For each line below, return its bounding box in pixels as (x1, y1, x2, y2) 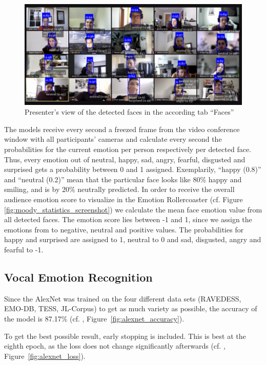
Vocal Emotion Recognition (4, 269, 153, 285)
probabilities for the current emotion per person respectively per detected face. (4, 143, 251, 154)
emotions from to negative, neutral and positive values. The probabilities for (4, 224, 244, 234)
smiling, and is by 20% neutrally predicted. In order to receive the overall (4, 184, 235, 195)
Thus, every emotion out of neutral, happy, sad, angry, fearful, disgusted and (4, 154, 245, 164)
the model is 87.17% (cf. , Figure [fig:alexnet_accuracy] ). (4, 313, 185, 324)
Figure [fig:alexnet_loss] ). (4, 350, 86, 361)
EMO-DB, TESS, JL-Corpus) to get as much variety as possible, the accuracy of (4, 303, 257, 314)
